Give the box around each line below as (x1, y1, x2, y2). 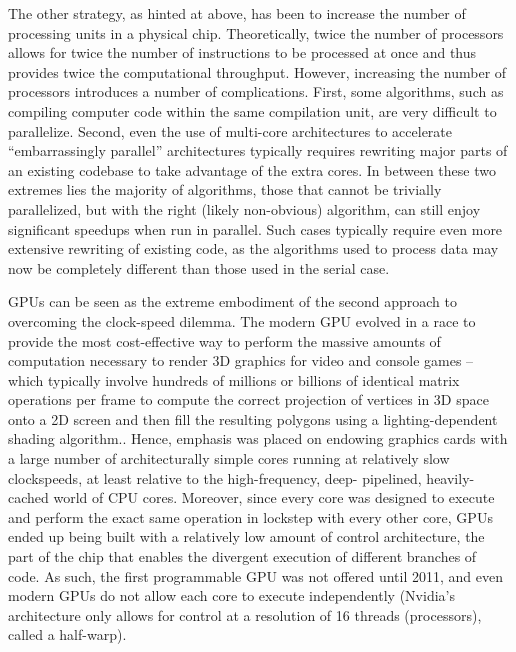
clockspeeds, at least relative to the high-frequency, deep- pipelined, (8, 467, 422, 488)
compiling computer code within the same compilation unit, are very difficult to (8, 100, 497, 121)
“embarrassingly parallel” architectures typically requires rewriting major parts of (8, 140, 508, 161)
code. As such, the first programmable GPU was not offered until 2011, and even (8, 565, 504, 586)
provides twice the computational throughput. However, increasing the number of (8, 61, 507, 82)
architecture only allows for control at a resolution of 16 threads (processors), (8, 604, 482, 625)
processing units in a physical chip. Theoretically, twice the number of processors (8, 22, 504, 43)
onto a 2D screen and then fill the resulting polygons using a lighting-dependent (8, 408, 498, 429)
